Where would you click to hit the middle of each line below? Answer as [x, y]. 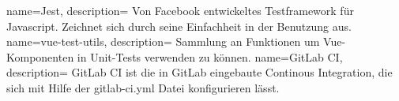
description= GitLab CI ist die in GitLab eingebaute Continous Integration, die [199, 72]
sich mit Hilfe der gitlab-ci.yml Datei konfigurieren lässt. [143, 87]
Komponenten [40, 56]
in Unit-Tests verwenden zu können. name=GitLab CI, [210, 56]
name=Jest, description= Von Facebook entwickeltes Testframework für [180, 10]
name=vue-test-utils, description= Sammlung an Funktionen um [163, 41]
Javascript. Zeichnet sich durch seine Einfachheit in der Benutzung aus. [179, 26]
